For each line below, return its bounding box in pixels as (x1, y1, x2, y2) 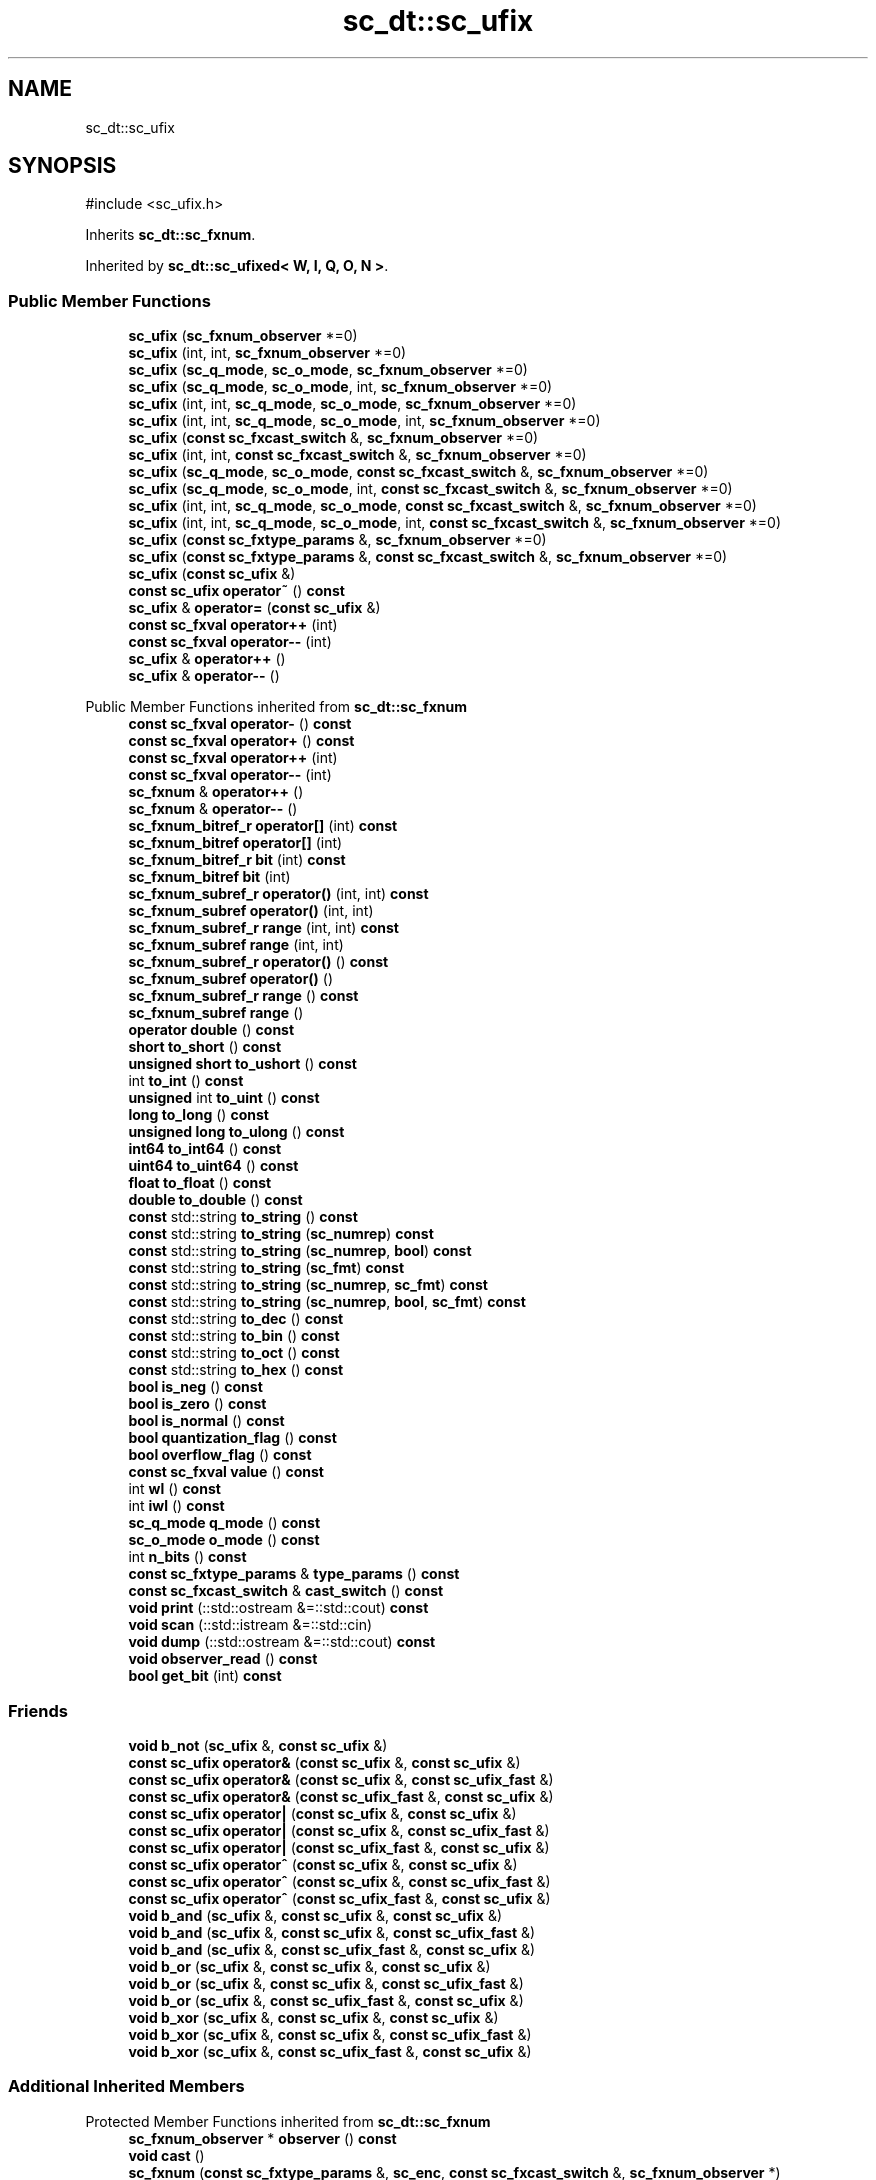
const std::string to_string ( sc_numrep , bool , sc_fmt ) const (128, 1293, 526, 1311)
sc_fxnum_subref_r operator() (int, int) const (128, 885, 429, 903)
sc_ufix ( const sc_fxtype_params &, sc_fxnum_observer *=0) (128, 531, 547, 549)
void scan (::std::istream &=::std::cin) (128, 1616, 373, 1634)
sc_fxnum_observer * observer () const (128, 2129, 397, 2147)
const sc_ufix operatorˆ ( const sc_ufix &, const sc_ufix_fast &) (128, 1872, 551, 1890)
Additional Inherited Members (8, 2076, 245, 2097)
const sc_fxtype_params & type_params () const (128, 1565, 460, 1583)
